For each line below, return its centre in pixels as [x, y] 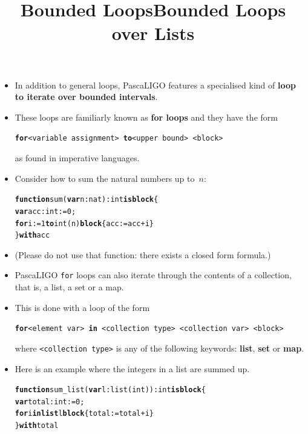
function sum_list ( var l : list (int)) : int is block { [110, 390]
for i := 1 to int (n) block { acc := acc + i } [84, 223]
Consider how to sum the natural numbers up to [105, 178]
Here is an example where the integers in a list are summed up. [132, 368]
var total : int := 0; [50, 402]
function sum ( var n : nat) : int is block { [87, 200]
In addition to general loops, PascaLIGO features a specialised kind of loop [155, 85]
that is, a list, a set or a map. [69, 287]
